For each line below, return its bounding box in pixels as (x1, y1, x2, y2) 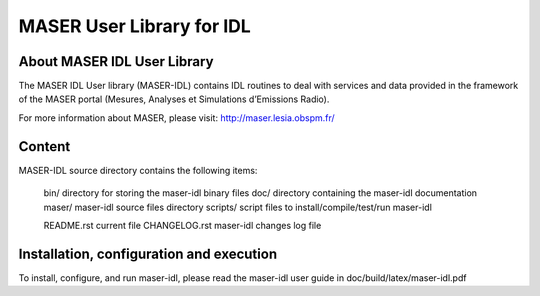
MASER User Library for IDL (18, 15, 252, 37)
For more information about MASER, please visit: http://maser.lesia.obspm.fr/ (18, 111, 335, 124)
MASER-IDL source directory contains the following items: (18, 164, 258, 176)
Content (18, 138, 71, 155)
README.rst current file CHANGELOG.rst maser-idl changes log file (43, 219, 322, 231)
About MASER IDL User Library (18, 53, 214, 70)
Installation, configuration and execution (18, 245, 278, 262)
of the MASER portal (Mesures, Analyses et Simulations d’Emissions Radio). (18, 93, 330, 105)
